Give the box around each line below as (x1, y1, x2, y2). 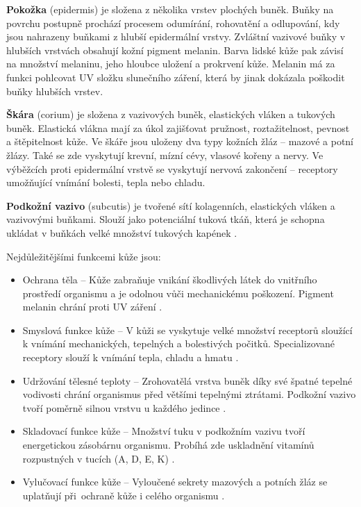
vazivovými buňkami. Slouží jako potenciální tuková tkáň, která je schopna (6, 212, 325, 226)
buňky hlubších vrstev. (6, 83, 103, 98)
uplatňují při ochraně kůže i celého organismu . (22, 488, 225, 502)
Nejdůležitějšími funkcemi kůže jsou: (6, 249, 161, 263)
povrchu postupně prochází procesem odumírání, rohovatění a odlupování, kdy (6, 15, 340, 30)
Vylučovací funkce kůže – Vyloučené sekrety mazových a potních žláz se (22, 474, 328, 489)
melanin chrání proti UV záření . (22, 299, 162, 314)
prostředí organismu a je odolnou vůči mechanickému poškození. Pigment (22, 285, 334, 300)
